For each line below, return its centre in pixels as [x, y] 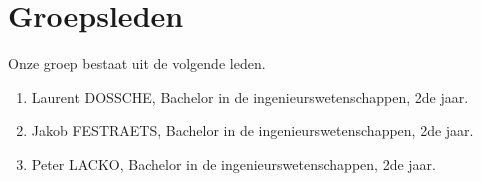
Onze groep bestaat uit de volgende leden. [137, 63]
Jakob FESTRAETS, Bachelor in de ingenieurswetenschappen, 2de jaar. [252, 130]
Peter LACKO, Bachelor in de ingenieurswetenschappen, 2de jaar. [233, 163]
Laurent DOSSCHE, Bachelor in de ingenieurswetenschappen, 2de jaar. [250, 96]
